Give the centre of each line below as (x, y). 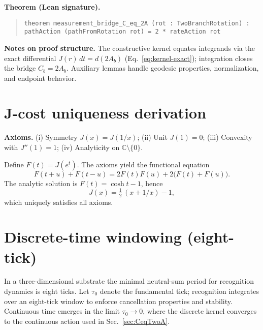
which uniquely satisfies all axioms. (59, 202)
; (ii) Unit (152, 137)
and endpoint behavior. (40, 78)
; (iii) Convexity (227, 137)
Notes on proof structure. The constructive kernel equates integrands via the (129, 48)
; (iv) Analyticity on (88, 147)
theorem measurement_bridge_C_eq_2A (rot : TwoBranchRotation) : (137, 23)
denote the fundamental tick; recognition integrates (179, 291)
